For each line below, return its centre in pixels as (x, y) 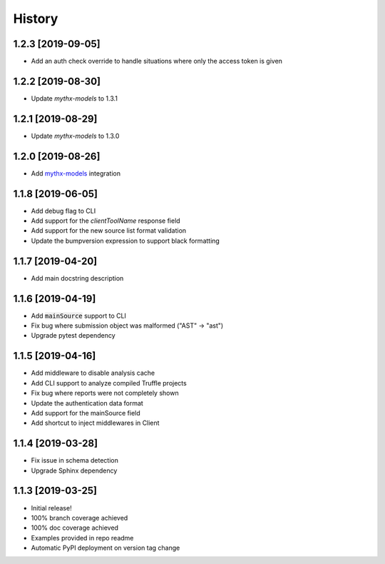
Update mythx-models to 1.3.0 (75, 136)
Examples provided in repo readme (82, 538)
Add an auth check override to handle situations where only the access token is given (157, 61)
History (36, 19)
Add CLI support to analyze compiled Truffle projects (109, 383)
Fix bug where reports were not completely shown (105, 393)
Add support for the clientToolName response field (106, 221)
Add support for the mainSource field (86, 413)
